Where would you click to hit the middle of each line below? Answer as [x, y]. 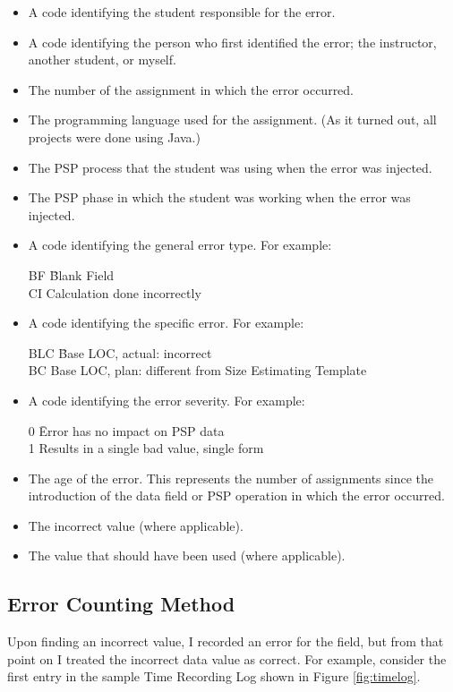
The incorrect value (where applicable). [136, 525]
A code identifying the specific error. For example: [166, 323]
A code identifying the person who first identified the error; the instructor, [232, 42]
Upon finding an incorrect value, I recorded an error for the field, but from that [226, 641]
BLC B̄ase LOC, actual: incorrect [120, 352]
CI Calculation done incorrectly [115, 292]
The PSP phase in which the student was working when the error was [219, 197]
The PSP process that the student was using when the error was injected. [230, 167]
